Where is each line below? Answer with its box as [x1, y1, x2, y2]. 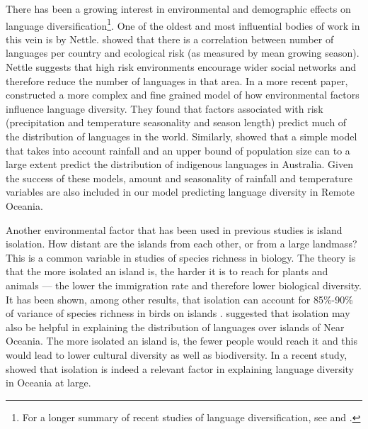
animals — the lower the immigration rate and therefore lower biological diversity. [6, 277, 362, 292]
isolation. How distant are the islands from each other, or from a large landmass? [6, 236, 357, 251]
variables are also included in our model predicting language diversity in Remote [6, 184, 355, 199]
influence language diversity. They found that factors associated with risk [6, 101, 323, 116]
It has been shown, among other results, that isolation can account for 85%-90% [6, 291, 353, 306]
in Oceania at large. [6, 375, 91, 390]
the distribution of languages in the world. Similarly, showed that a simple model [6, 129, 357, 143]
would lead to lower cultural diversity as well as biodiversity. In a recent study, [6, 347, 347, 362]
